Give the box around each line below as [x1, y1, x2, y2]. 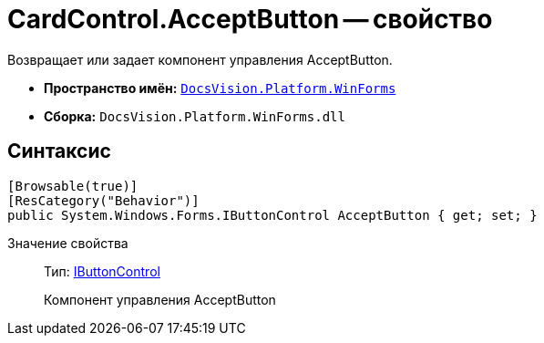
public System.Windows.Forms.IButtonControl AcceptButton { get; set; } [7, 207, 538, 223]
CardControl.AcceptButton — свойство [7, 4, 493, 35]
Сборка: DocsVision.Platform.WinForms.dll [44, 108, 345, 124]
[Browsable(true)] [7, 178, 139, 193]
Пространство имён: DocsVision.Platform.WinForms [44, 79, 396, 96]
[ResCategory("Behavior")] [7, 192, 200, 208]
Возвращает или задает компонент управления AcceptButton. [7, 51, 393, 68]
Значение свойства [7, 234, 128, 251]
